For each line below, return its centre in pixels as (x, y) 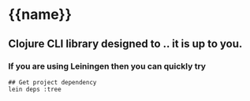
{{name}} (40, 15)
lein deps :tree (35, 89)
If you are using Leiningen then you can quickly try (107, 66)
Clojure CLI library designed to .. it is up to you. (125, 44)
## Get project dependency (52, 82)
